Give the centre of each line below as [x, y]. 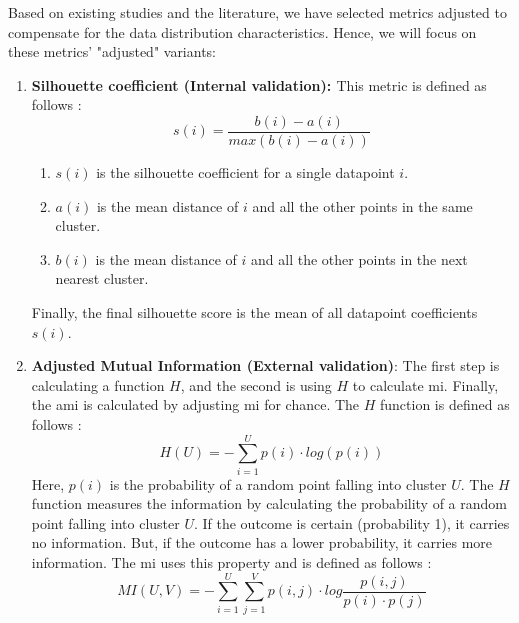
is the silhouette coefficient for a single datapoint [245, 172]
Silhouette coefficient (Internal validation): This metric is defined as [259, 84]
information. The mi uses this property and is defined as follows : [231, 562]
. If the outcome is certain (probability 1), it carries [351, 522]
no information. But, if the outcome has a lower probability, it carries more [262, 542]
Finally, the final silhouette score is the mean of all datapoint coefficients [254, 312]
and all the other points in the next [359, 258]
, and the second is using [256, 384]
